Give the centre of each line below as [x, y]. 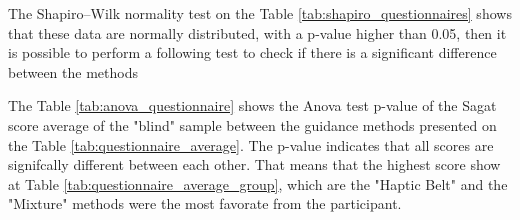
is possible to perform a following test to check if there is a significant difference [252, 52]
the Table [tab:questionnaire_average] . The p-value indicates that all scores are [251, 144]
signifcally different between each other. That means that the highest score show [254, 164]
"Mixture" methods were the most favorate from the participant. [205, 203]
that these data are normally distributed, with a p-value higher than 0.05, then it [257, 32]
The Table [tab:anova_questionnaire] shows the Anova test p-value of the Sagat [252, 105]
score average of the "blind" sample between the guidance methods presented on [252, 124]
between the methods [73, 71]
